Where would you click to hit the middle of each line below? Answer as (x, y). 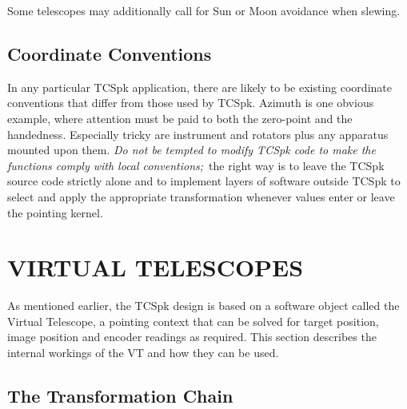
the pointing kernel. (55, 212)
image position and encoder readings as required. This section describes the (192, 337)
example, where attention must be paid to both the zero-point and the (180, 118)
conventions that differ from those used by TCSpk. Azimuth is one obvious (191, 103)
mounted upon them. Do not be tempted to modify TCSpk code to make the (192, 150)
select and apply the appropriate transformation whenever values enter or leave (201, 196)
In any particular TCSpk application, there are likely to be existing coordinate (200, 87)
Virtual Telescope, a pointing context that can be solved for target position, (193, 321)
